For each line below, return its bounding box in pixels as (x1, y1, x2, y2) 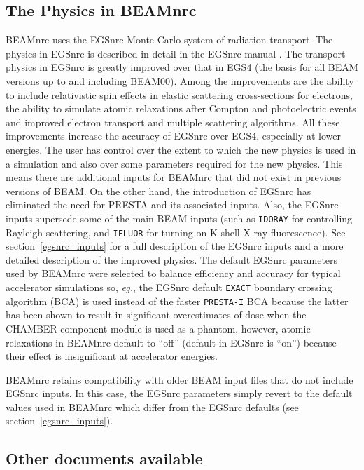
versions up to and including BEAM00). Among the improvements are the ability (6, 73, 354, 88)
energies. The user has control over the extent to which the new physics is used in (6, 142, 356, 156)
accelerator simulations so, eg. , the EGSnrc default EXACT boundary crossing (6, 280, 332, 295)
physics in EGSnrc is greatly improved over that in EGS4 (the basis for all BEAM (6, 60, 358, 74)
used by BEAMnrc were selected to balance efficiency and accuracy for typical (6, 266, 341, 281)
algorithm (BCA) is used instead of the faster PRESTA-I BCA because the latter (6, 293, 349, 308)
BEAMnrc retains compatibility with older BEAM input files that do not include (6, 372, 353, 387)
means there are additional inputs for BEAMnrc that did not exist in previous (6, 170, 342, 184)
